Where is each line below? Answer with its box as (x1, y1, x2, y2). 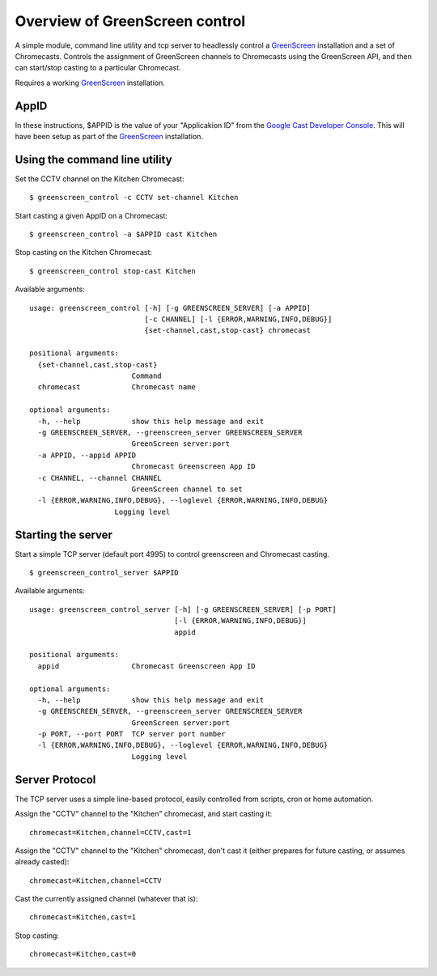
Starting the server (15, 528, 113, 541)
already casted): (15, 857, 70, 867)
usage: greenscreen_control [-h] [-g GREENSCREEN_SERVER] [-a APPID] (29, 303, 312, 312)
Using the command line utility (15, 152, 173, 166)
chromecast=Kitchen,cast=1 (29, 913, 137, 922)
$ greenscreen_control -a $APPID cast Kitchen (29, 230, 218, 239)
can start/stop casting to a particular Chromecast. (15, 63, 181, 73)
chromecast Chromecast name (37, 383, 196, 392)
